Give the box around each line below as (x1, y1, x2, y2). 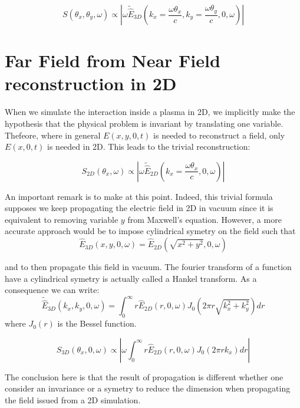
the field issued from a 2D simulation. (5, 393, 141, 406)
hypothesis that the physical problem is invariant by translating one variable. (5, 117, 283, 129)
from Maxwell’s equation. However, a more (127, 213, 282, 225)
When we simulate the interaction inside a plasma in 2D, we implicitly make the (5, 106, 295, 118)
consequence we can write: (5, 284, 100, 296)
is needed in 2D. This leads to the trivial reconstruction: (47, 140, 250, 153)
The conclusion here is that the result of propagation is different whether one (5, 370, 283, 383)
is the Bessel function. (57, 317, 137, 330)
